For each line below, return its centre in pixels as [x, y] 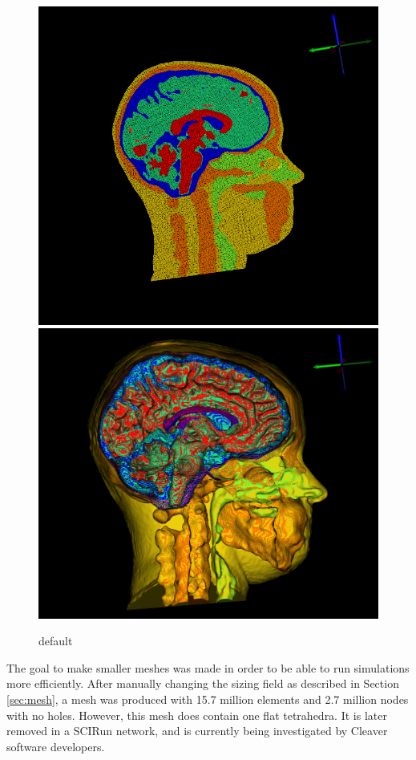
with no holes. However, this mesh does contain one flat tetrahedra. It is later [197, 715]
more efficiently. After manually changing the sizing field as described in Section [203, 683]
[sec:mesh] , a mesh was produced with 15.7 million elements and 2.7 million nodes [208, 699]
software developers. [56, 746]
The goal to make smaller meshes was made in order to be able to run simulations [208, 667]
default [56, 641]
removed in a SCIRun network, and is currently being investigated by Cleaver [197, 731]
